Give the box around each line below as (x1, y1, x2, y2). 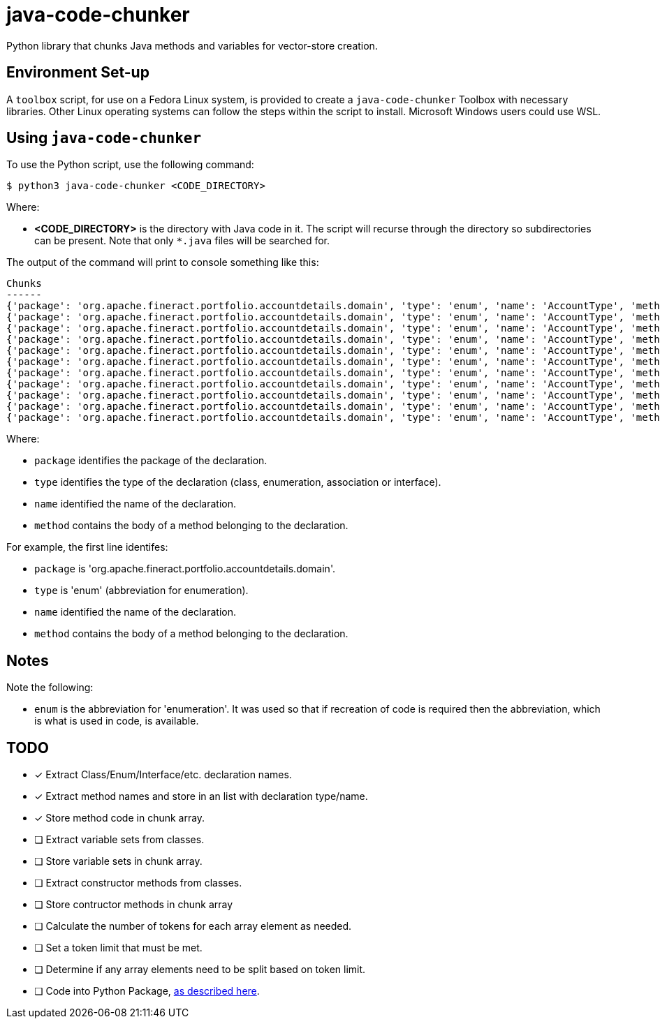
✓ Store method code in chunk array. (34, 812, 205, 824)
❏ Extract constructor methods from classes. (34, 877, 242, 889)
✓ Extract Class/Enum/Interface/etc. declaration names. (34, 769, 292, 781)
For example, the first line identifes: (6, 541, 168, 554)
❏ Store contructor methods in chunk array (34, 898, 233, 911)
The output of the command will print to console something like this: (6, 256, 319, 269)
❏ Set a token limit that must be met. (34, 942, 203, 954)
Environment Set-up (6, 64, 149, 82)
